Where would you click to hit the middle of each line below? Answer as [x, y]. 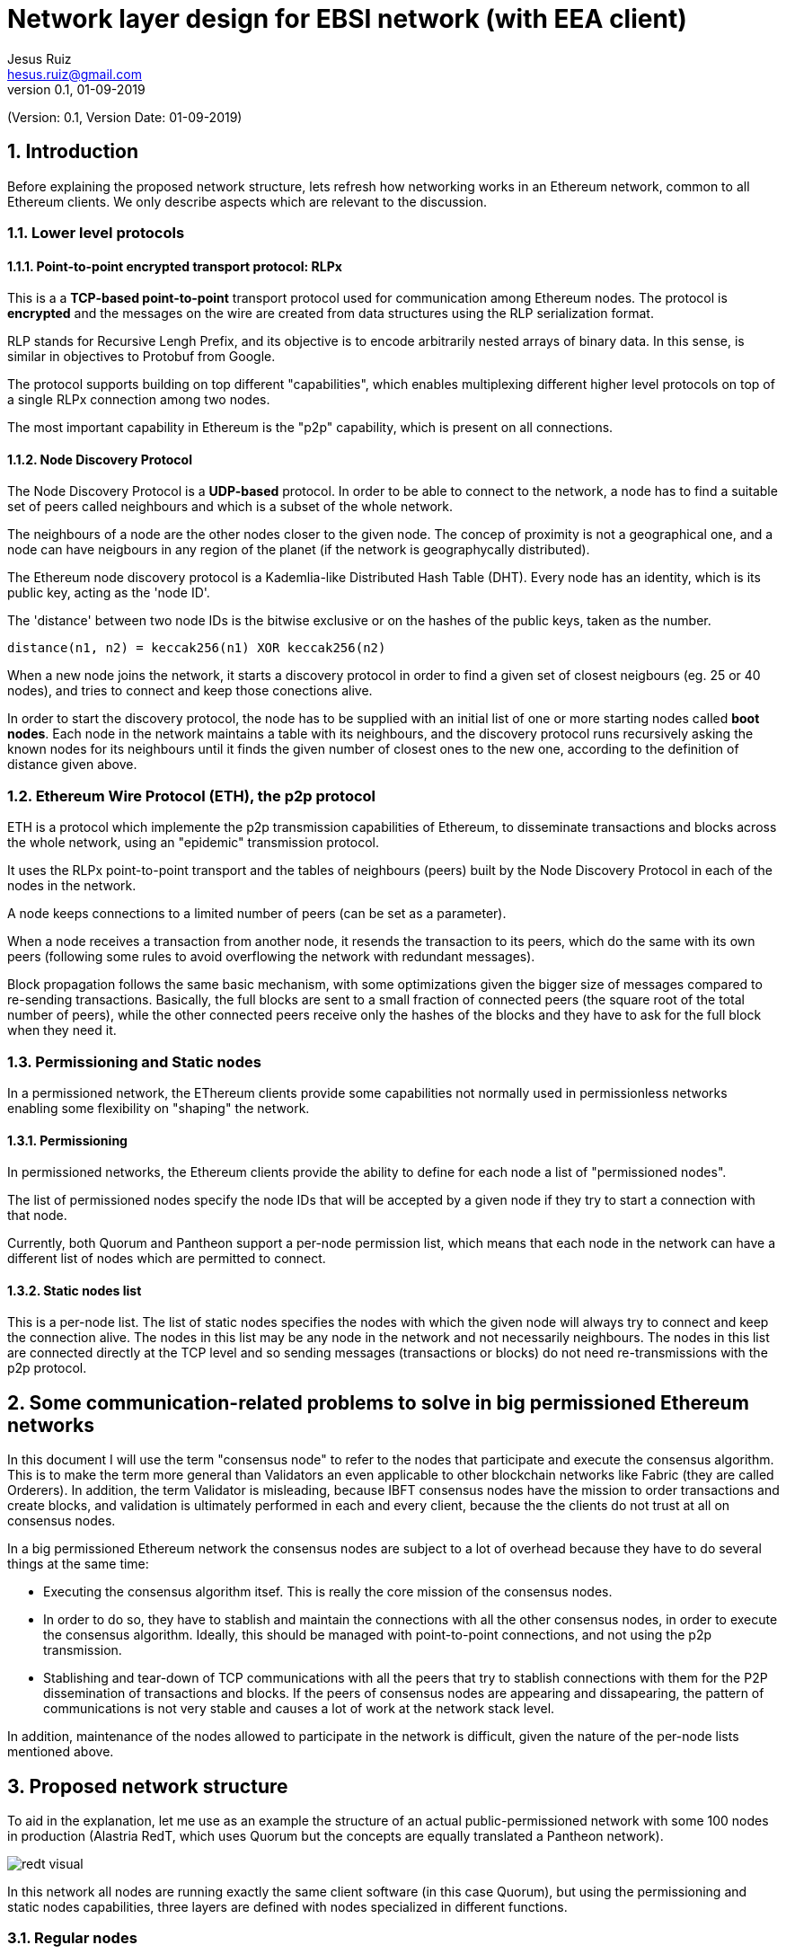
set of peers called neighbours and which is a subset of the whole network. [230, 507]
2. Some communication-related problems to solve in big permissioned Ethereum [378, 1402]
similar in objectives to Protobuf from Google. [141, 357]
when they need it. [62, 1030]
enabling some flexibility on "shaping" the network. [159, 1108]
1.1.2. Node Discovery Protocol [100, 459]
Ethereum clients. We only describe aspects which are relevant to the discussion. [247, 201]
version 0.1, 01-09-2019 [76, 89]
